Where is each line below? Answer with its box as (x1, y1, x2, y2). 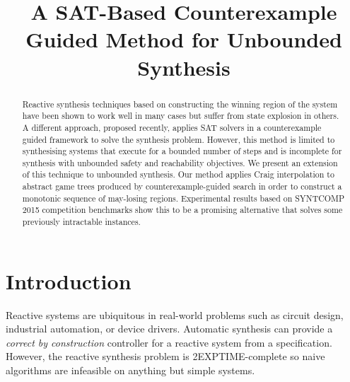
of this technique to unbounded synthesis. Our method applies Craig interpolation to (22, 168, 334, 180)
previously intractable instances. (22, 216, 141, 228)
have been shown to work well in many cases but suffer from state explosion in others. (22, 110, 339, 122)
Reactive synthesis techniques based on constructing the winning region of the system (22, 98, 338, 110)
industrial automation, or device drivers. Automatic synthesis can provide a (6, 321, 333, 336)
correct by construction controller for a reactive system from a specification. (6, 335, 332, 349)
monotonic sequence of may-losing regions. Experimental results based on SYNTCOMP (22, 192, 345, 204)
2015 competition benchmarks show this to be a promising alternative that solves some (22, 204, 343, 216)
